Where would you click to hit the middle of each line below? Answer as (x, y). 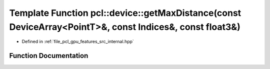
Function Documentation (49, 56)
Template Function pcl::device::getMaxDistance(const (125, 13)
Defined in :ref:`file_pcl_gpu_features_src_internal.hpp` (78, 42)
